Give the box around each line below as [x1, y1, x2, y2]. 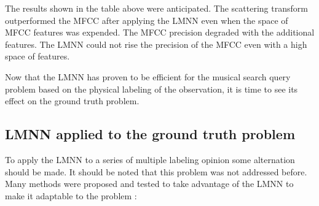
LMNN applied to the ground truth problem [5, 124, 295, 143]
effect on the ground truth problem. [5, 94, 140, 107]
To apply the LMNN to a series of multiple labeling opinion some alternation [5, 153, 295, 166]
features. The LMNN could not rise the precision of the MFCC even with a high [5, 37, 307, 50]
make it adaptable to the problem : [5, 189, 137, 202]
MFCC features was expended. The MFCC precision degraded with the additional [5, 26, 315, 39]
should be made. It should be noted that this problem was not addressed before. [5, 165, 307, 178]
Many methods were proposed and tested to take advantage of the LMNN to [5, 177, 294, 190]
